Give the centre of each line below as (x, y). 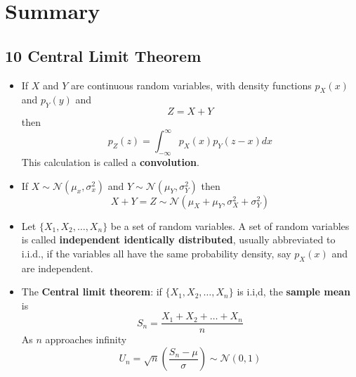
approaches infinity (86, 339)
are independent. (57, 268)
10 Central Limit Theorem (103, 55)
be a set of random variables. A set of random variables (230, 225)
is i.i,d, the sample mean (294, 292)
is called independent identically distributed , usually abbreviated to (178, 239)
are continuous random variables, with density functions (191, 85)
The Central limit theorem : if (92, 292)
